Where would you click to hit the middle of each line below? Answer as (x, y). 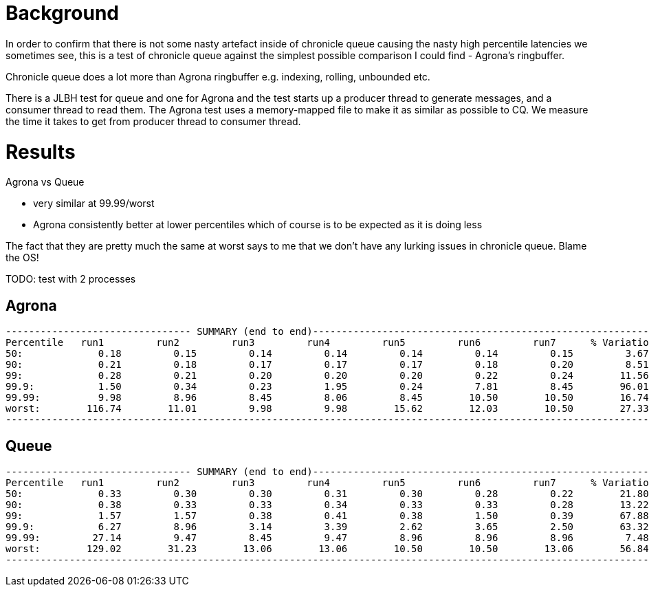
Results (41, 152)
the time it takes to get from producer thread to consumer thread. (153, 121)
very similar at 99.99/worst (94, 204)
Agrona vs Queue (45, 182)
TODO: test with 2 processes (71, 279)
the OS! (22, 258)
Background (62, 13)
